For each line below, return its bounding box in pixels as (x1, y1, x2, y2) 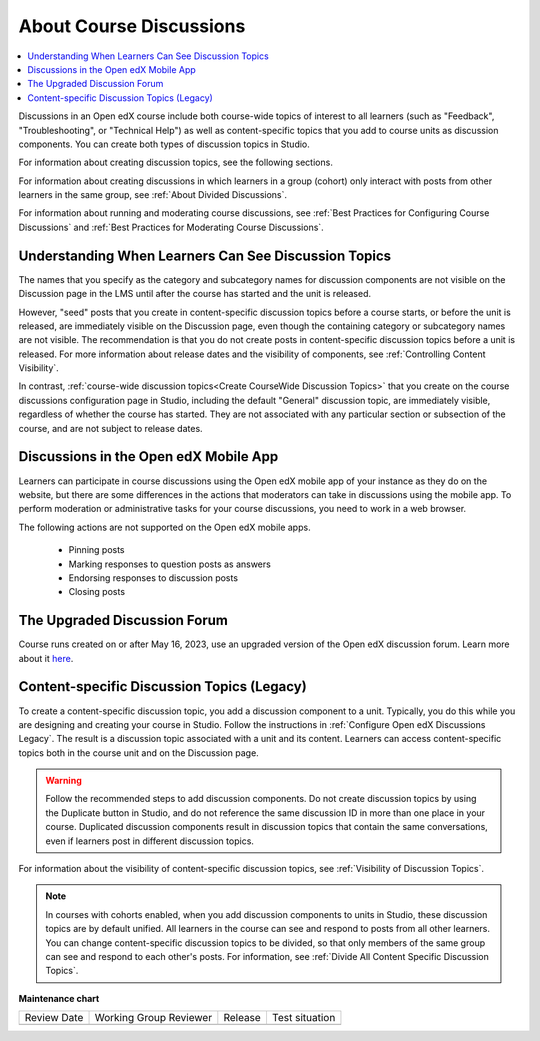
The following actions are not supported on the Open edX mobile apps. (18, 521, 311, 533)
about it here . (18, 652, 74, 664)
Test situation (271, 1011, 336, 1025)
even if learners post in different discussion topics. (45, 835, 255, 847)
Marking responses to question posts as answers (68, 558, 272, 570)
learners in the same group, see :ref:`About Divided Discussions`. (18, 189, 288, 201)
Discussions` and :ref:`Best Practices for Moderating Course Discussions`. (18, 221, 324, 233)
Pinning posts (68, 544, 125, 556)
